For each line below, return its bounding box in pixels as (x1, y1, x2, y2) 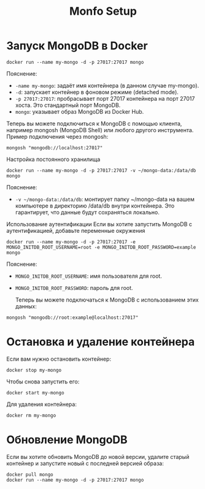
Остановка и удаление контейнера (6, 335, 195, 349)
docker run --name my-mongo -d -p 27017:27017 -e (6, 238, 136, 245)
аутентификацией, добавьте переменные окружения (6, 227, 145, 234)
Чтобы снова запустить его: (6, 378, 80, 385)
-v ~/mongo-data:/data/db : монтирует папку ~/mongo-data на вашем (15, 195, 195, 203)
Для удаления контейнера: (6, 401, 77, 408)
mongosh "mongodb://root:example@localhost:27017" (6, 315, 139, 321)
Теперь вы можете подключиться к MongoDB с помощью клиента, (6, 120, 182, 127)
